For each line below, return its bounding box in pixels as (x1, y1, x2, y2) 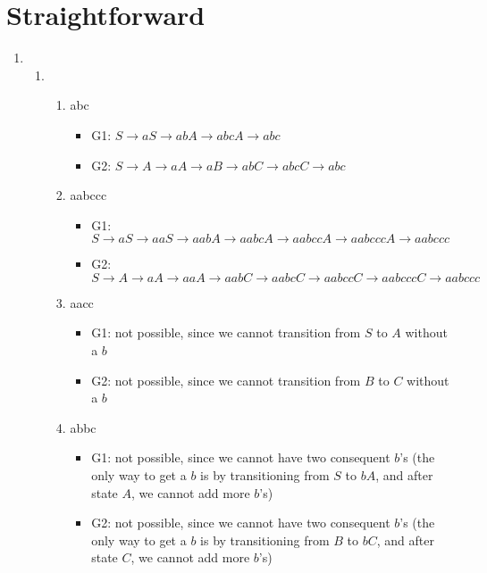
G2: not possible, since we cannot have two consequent (91, 513, 390, 532)
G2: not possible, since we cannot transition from (91, 370, 361, 389)
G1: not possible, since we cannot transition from (91, 323, 361, 342)
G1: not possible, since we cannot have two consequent (91, 448, 390, 467)
